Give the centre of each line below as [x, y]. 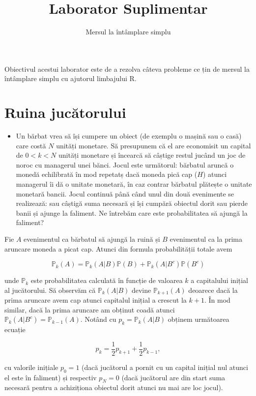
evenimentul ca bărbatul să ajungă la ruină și [92, 239]
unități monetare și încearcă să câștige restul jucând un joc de [152, 155]
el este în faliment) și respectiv [51, 377]
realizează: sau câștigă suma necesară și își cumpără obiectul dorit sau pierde [132, 203]
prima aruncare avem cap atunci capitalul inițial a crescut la [96, 300]
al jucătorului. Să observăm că [50, 290]
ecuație [15, 329]
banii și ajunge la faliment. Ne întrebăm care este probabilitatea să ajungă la [132, 212]
